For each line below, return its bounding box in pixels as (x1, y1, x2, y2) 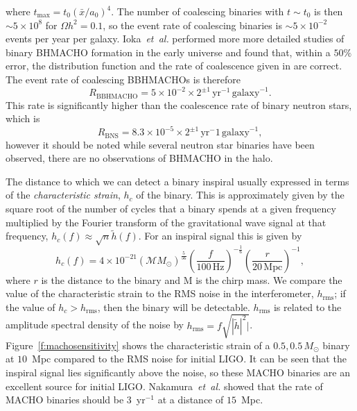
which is (6, 111, 40, 126)
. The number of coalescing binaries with (111, 4, 284, 18)
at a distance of (157, 392, 224, 407)
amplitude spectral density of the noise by (6, 317, 184, 332)
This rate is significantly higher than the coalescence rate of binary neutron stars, (6, 97, 352, 112)
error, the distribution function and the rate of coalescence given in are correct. (6, 58, 342, 73)
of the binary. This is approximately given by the (136, 187, 345, 202)
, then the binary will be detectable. (97, 299, 250, 314)
